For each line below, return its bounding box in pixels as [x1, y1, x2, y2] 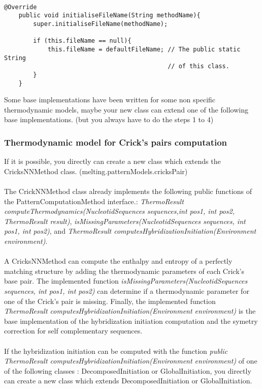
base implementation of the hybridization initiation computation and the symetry [4, 315, 258, 326]
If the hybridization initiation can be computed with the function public [4, 345, 227, 356]
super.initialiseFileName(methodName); [33, 20, 168, 27]
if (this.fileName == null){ [33, 37, 132, 45]
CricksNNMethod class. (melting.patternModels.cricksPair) [4, 165, 188, 176]
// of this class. [168, 63, 230, 70]
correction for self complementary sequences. [4, 325, 143, 336]
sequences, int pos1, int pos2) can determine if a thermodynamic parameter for [4, 285, 249, 296]
